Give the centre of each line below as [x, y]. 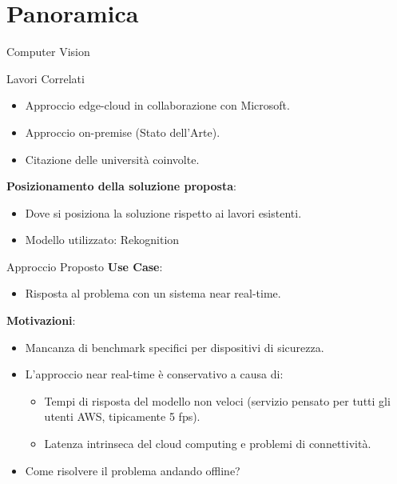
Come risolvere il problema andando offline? [133, 470]
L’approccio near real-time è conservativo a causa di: [154, 374]
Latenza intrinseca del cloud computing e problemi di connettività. [208, 444]
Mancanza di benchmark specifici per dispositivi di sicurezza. [175, 347]
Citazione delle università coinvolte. [112, 159]
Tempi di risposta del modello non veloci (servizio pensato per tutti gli [217, 400]
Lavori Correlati [46, 78]
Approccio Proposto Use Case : [85, 266]
